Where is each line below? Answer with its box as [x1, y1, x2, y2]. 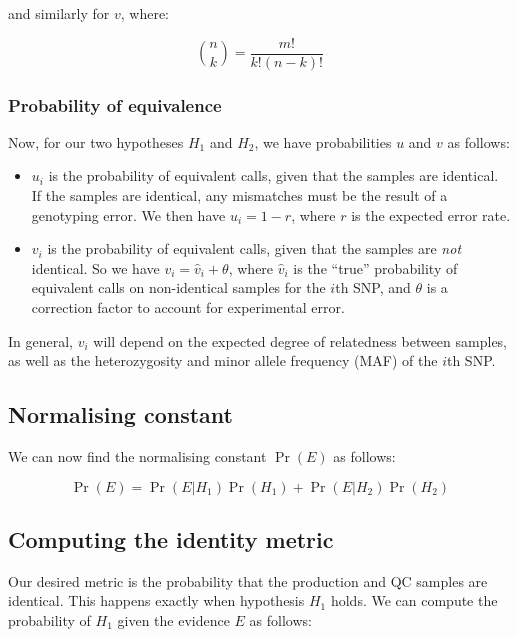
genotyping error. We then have [31, 204, 226, 225]
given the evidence [117, 610, 230, 630]
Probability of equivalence [8, 92, 222, 117]
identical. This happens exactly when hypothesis [8, 590, 305, 611]
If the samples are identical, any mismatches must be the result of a [31, 185, 448, 206]
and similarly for [8, 3, 110, 23]
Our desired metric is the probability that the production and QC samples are [8, 570, 488, 591]
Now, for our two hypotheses [8, 131, 184, 152]
